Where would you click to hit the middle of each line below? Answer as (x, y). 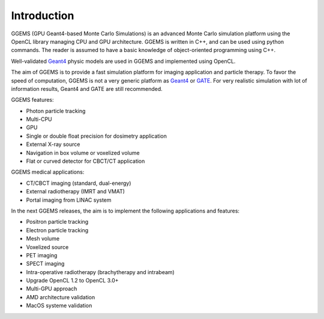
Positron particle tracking (57, 222)
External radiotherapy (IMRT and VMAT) (76, 192)
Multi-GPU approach (52, 289)
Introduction (43, 16)
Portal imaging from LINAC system (69, 200)
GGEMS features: (32, 100)
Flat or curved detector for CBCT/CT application (85, 161)
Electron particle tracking (57, 230)
